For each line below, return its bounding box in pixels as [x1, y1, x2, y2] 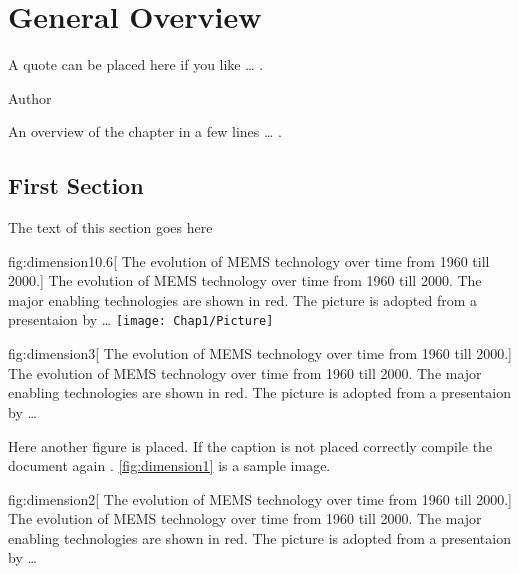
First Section [8, 170, 144, 201]
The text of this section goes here [8, 217, 213, 238]
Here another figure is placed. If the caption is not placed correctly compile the [8, 435, 493, 456]
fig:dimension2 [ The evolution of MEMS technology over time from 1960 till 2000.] [8, 488, 512, 509]
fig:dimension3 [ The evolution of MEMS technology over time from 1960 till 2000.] [8, 343, 512, 364]
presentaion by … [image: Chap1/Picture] [8, 309, 274, 330]
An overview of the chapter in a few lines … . [8, 121, 282, 142]
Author [8, 87, 52, 108]
